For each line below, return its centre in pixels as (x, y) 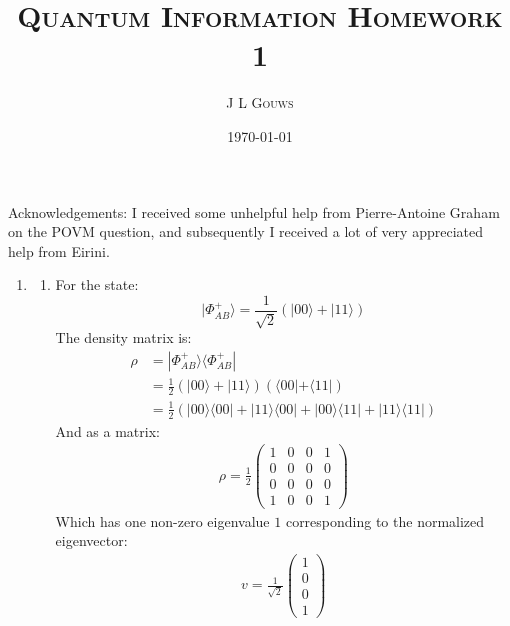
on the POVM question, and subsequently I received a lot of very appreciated (245, 231)
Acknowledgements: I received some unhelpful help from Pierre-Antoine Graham (254, 211)
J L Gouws (260, 102)
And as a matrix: (107, 430)
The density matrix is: (123, 337)
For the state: (97, 284)
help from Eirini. (59, 250)
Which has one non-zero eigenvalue (162, 520)
